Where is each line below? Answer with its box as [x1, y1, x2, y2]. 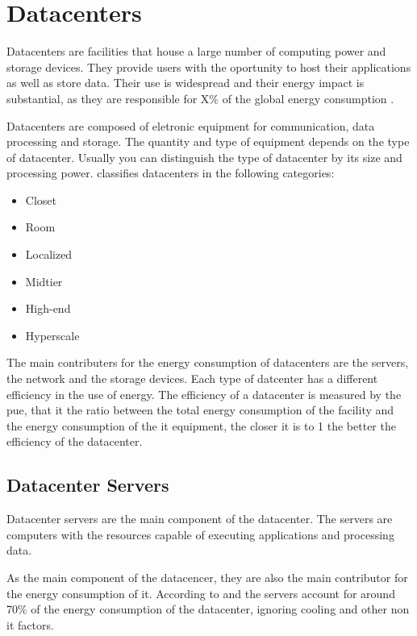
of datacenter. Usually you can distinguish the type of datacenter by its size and [6, 148, 402, 165]
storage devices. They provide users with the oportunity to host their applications [6, 58, 411, 75]
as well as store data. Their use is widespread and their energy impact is [6, 74, 365, 91]
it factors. [6, 616, 54, 633]
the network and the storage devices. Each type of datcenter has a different [6, 370, 378, 387]
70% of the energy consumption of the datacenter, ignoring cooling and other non [6, 601, 410, 617]
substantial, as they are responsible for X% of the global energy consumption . [6, 89, 394, 106]
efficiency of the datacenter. [6, 433, 143, 450]
